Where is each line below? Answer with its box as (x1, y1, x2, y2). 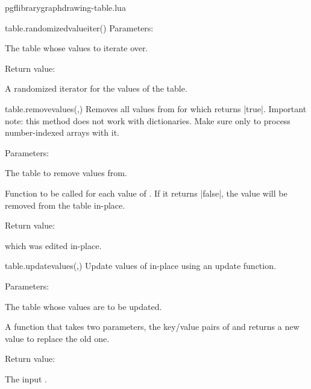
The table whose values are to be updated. (5, 300, 162, 312)
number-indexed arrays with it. (5, 126, 119, 139)
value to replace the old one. (5, 332, 110, 344)
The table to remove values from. (5, 166, 127, 179)
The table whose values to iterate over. (5, 42, 148, 54)
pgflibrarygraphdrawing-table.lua (5, 1, 126, 13)
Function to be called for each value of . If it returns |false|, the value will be (5, 186, 287, 199)
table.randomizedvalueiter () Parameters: (5, 21, 154, 34)
